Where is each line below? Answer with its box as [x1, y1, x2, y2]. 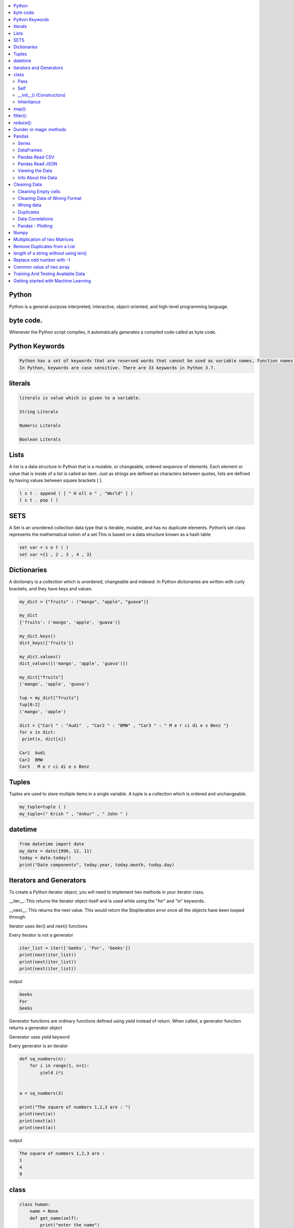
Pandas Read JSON [18, 161, 57, 167]
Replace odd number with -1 [13, 257, 71, 263]
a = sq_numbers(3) [19, 1090, 64, 1096]
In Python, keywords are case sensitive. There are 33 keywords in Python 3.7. [19, 365, 216, 370]
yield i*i [40, 1070, 64, 1075]
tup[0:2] [19, 702, 41, 707]
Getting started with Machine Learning [13, 278, 91, 283]
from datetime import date [19, 841, 84, 847]
